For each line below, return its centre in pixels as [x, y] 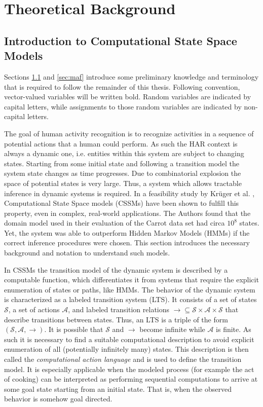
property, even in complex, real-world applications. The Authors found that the [127, 213]
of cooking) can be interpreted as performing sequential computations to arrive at [131, 379]
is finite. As [234, 329]
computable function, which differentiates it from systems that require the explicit [131, 280]
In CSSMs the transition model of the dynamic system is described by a [116, 269]
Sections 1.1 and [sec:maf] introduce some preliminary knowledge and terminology [131, 76]
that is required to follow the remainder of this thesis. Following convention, [122, 86]
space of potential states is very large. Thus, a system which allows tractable [123, 183]
